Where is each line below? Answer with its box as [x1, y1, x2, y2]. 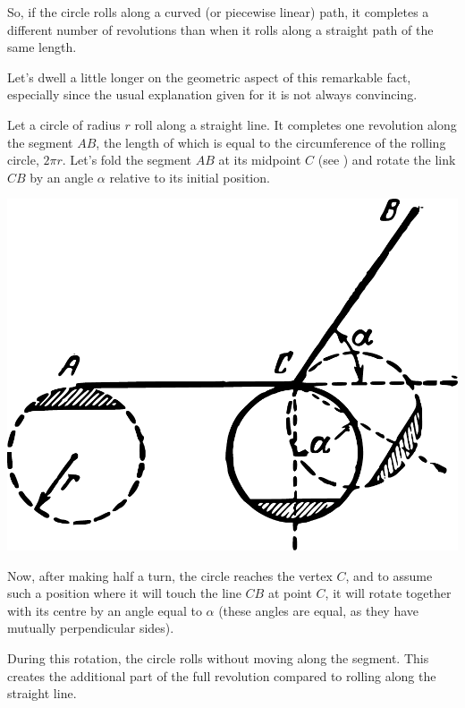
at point [267, 584, 312, 602]
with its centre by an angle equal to [7, 601, 202, 619]
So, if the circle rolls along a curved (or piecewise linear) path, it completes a [7, 3, 429, 21]
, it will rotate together [325, 584, 452, 602]
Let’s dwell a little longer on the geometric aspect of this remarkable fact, [7, 67, 411, 86]
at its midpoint [218, 150, 301, 169]
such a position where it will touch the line [7, 584, 241, 602]
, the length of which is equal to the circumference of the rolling [96, 132, 446, 151]
